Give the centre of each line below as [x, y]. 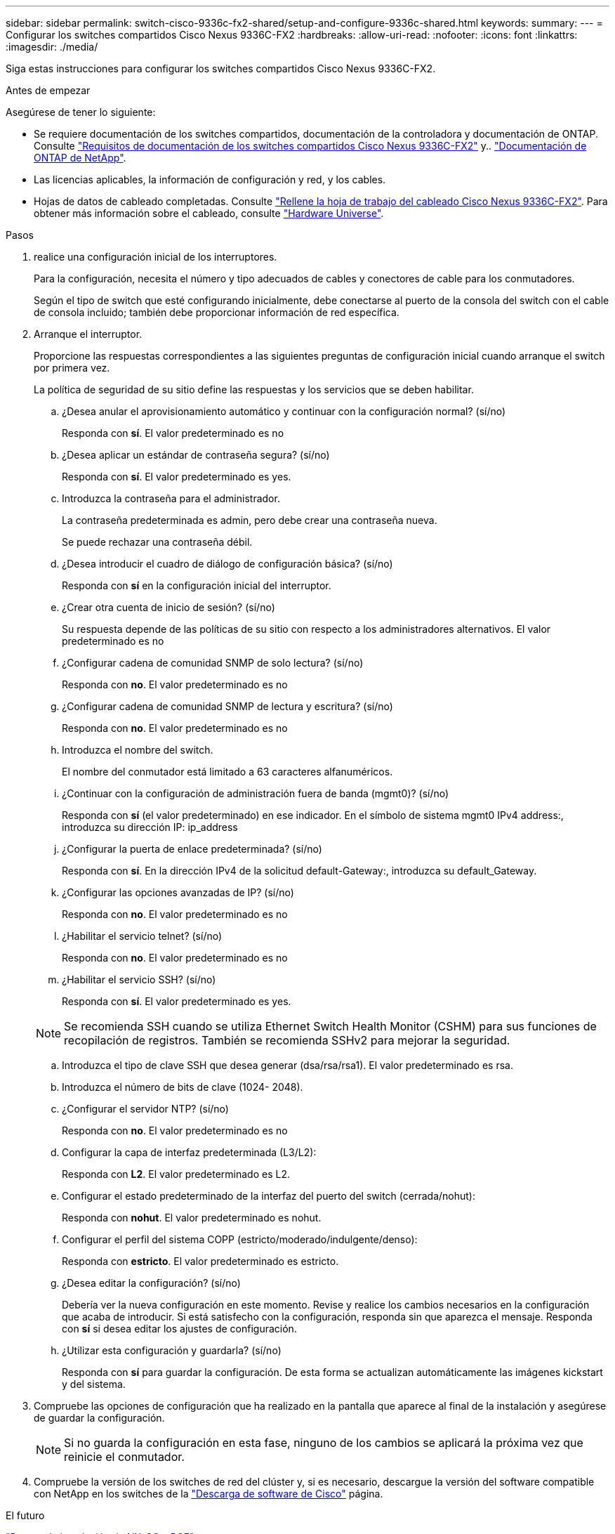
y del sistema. [94, 1384]
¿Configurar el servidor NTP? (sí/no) [145, 1109]
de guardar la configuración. [99, 1418]
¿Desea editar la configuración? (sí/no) [151, 1283]
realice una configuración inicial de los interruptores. [156, 257]
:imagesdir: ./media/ [52, 47]
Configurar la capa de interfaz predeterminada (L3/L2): [189, 1152]
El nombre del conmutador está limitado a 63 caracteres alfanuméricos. [227, 772]
